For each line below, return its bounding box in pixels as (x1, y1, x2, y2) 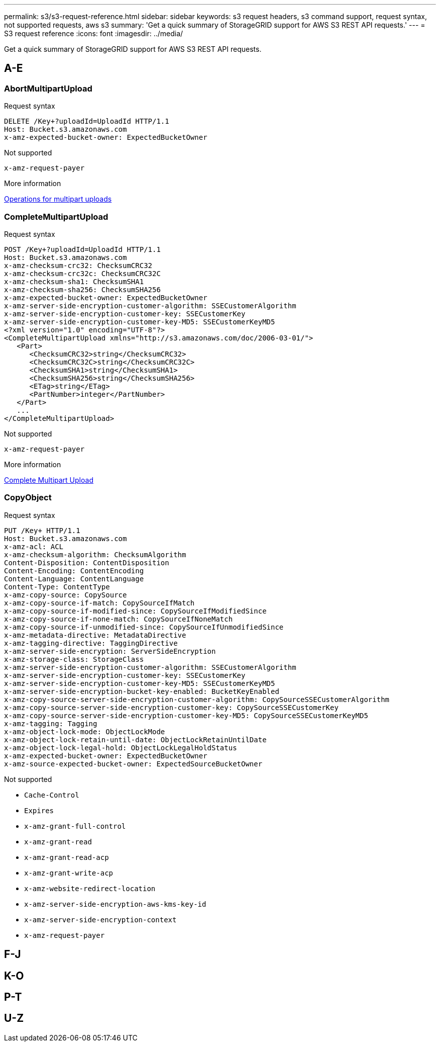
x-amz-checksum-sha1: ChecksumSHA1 (4, 277, 144, 286)
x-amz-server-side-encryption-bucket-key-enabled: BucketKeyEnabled (4, 687, 279, 695)
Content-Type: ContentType (4, 582, 110, 591)
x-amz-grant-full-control (24, 822, 126, 830)
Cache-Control (24, 791, 79, 799)
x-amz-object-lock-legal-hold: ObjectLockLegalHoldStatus (4, 743, 237, 752)
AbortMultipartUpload (4, 83, 92, 94)
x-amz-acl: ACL (4, 542, 64, 551)
